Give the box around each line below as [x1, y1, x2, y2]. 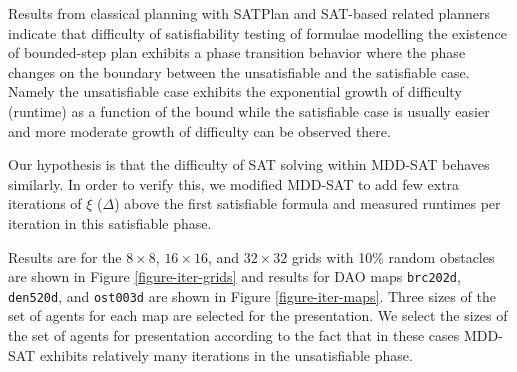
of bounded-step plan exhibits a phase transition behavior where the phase [8, 42, 466, 63]
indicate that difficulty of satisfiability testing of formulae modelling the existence [8, 22, 507, 43]
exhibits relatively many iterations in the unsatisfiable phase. [39, 344, 413, 365]
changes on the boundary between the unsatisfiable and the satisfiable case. [8, 61, 470, 82]
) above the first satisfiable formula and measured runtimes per [114, 193, 501, 214]
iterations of [8, 193, 82, 214]
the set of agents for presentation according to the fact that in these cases [8, 325, 460, 346]
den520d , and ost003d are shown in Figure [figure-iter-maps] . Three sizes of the [8, 285, 496, 306]
